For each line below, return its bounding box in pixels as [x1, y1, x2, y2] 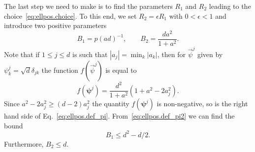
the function [41, 64, 78, 75]
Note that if [4, 49, 40, 59]
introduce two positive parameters [4, 20, 107, 30]
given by [197, 49, 223, 59]
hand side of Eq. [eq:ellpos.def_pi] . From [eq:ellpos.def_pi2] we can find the [4, 111, 235, 121]
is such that [72, 49, 108, 59]
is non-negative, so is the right [157, 98, 248, 109]
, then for [157, 49, 186, 59]
